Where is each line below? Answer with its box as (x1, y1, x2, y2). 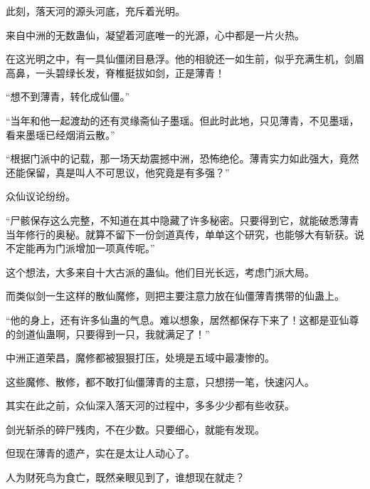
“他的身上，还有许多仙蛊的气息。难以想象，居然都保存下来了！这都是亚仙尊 (6, 312, 359, 327)
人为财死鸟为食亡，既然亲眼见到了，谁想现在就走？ (6, 470, 245, 485)
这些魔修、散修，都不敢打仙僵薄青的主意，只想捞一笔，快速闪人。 (6, 374, 314, 389)
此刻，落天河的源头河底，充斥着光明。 (6, 4, 185, 18)
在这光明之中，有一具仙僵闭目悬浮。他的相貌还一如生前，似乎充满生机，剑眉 (6, 51, 364, 66)
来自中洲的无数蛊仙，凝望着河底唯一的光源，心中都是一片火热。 (6, 27, 305, 42)
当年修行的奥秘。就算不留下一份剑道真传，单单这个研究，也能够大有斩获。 (6, 226, 354, 241)
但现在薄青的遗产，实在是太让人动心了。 (6, 446, 195, 461)
